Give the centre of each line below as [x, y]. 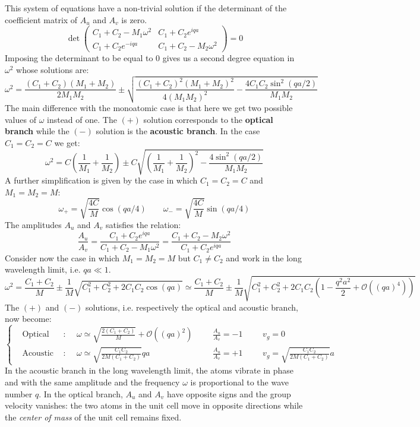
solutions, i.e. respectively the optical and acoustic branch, [192, 307]
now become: [28, 319]
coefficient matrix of [41, 19]
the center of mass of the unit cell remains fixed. [93, 417]
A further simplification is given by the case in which [101, 180]
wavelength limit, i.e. [43, 269]
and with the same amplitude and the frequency [92, 382]
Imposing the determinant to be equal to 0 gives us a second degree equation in [150, 58]
